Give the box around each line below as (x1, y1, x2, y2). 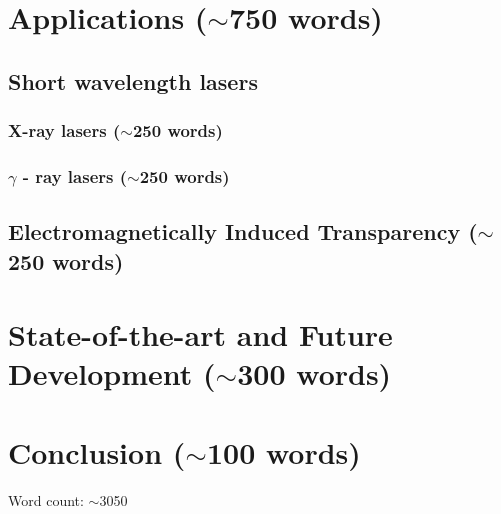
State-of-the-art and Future (8, 314, 393, 355)
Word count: (8, 489, 84, 510)
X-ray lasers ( (8, 118, 121, 143)
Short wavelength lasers (8, 65, 258, 96)
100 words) (206, 431, 361, 472)
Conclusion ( (8, 431, 186, 472)
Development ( (8, 353, 216, 394)
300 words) (237, 353, 392, 394)
